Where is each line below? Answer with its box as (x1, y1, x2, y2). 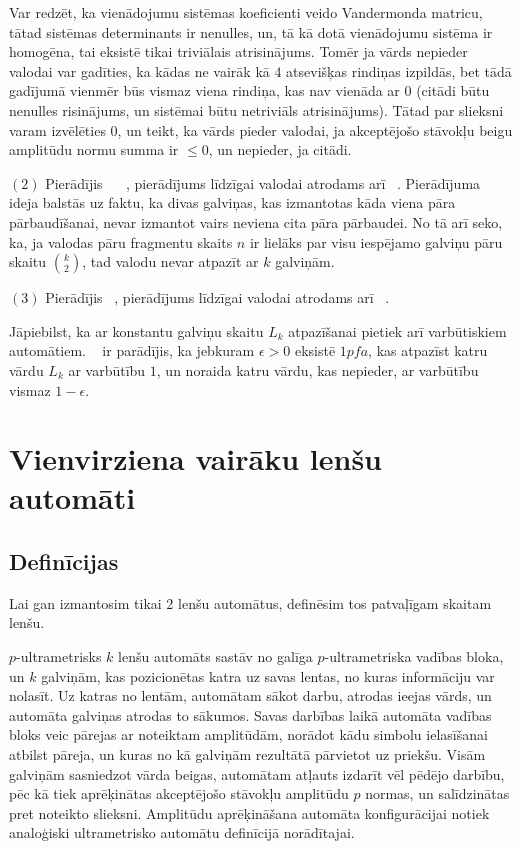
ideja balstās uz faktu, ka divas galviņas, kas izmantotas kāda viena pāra (9, 192, 456, 213)
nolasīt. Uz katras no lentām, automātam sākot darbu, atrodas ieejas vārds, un (9, 685, 492, 706)
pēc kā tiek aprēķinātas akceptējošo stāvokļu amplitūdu (9, 783, 349, 804)
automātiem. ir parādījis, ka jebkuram (9, 340, 255, 361)
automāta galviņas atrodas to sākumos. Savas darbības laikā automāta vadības (9, 704, 492, 725)
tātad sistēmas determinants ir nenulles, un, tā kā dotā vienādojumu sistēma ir (9, 21, 493, 42)
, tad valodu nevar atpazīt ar (82, 251, 259, 272)
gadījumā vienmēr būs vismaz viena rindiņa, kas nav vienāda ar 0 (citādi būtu (9, 80, 490, 101)
